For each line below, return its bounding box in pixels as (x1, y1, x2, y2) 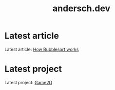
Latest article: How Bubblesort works (4, 46, 79, 52)
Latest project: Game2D (4, 79, 52, 85)
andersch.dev (52, 3, 111, 14)
